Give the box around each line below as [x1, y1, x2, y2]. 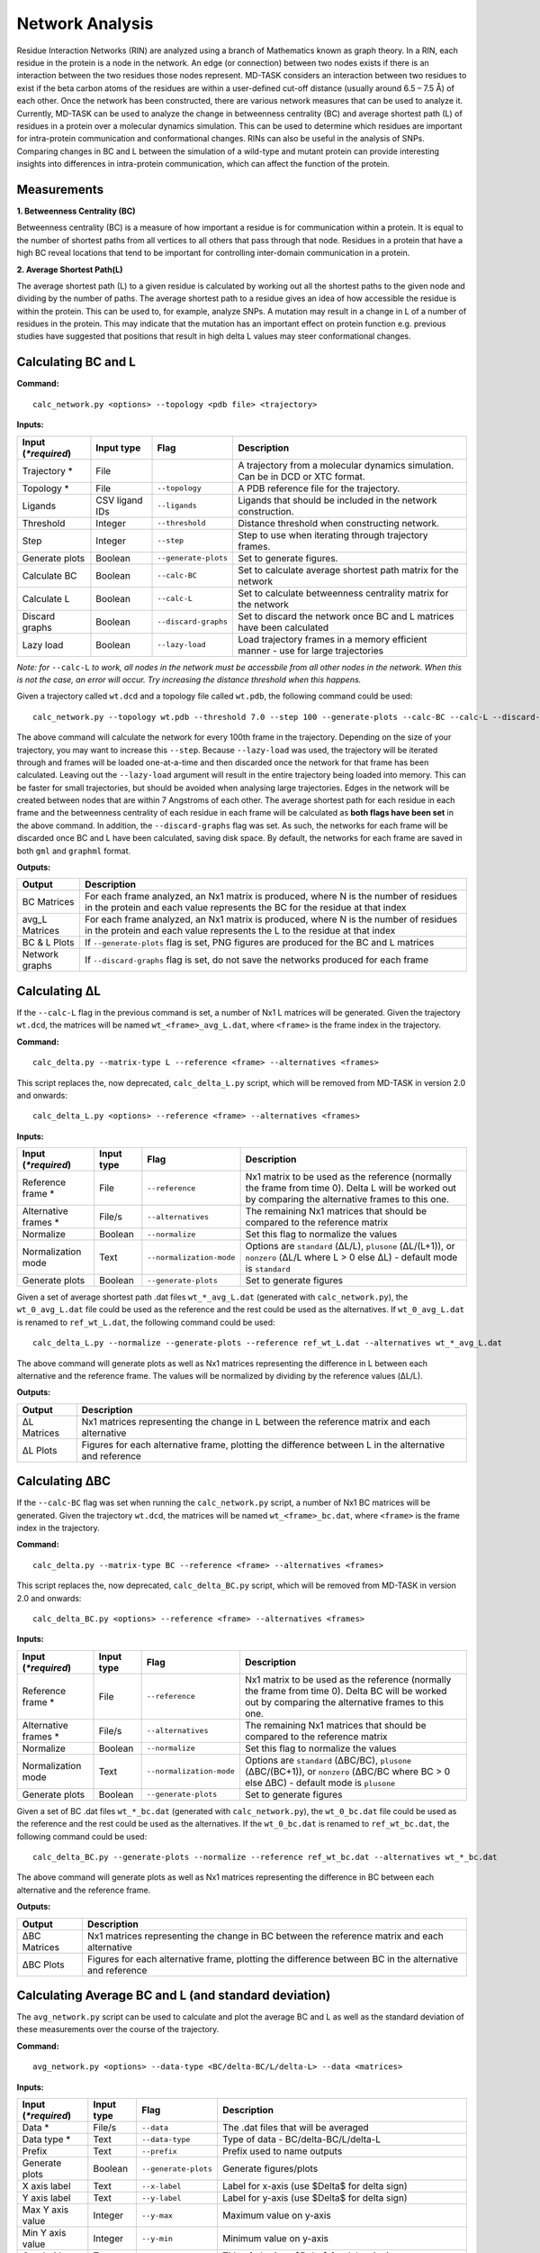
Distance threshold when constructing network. [238, 516, 440, 529]
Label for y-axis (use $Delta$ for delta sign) [221, 2192, 408, 2204]
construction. [238, 505, 294, 517]
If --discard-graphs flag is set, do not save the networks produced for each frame [85, 953, 429, 966]
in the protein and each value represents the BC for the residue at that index [85, 901, 407, 914]
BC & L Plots [22, 936, 75, 949]
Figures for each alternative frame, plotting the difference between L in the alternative [81, 1438, 445, 1451]
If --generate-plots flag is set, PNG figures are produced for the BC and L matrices [85, 936, 435, 949]
